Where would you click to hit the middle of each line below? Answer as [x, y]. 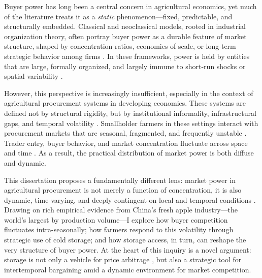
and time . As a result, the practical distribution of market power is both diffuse [129, 153]
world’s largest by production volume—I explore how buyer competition [116, 219]
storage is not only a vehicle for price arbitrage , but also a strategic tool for [123, 259]
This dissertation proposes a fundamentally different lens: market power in [120, 180]
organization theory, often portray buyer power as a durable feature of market [125, 36]
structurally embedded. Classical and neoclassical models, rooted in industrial [125, 26]
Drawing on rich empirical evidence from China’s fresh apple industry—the [121, 210]
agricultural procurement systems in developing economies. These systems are [125, 103]
